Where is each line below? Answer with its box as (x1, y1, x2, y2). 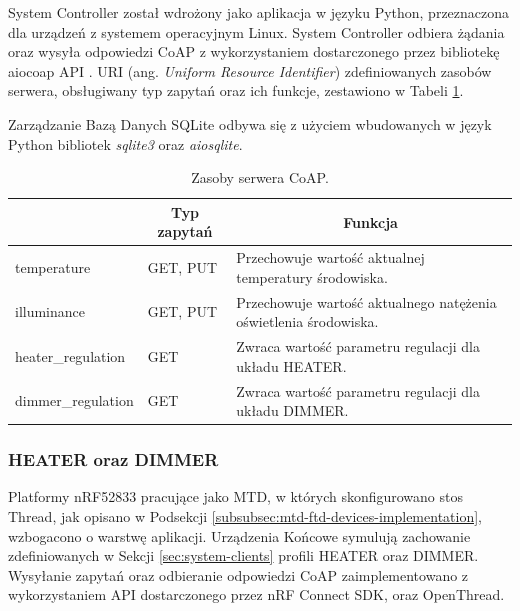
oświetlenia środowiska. (236, 311, 379, 332)
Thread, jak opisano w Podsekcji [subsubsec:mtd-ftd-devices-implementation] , (8, 506, 483, 526)
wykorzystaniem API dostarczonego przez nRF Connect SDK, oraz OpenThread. (8, 584, 505, 605)
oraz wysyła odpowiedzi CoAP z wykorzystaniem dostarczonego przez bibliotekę (8, 41, 500, 62)
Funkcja (343, 211, 398, 232)
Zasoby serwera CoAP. (191, 167, 329, 188)
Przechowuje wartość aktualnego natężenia (236, 291, 497, 312)
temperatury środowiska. (236, 266, 388, 287)
